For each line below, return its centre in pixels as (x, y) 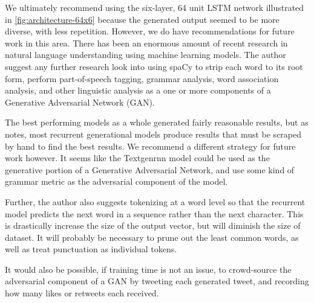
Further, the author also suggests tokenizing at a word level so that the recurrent (155, 201)
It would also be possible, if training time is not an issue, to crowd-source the (148, 269)
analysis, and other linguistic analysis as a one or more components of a (138, 90)
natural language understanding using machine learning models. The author (146, 55)
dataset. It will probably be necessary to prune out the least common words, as (152, 237)
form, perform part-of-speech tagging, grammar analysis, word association (142, 78)
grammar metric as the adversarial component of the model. (116, 181)
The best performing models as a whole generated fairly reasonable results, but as (157, 122)
